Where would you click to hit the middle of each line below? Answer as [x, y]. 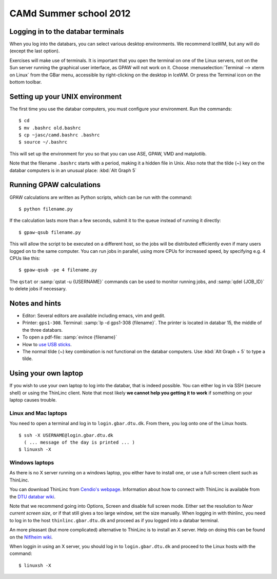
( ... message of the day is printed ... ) [80, 442]
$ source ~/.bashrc [43, 142]
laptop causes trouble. [33, 400]
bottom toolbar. [26, 82]
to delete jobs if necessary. [38, 289]
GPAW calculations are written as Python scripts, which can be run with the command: [101, 197]
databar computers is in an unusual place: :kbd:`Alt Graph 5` [73, 170]
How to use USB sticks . [47, 344]
